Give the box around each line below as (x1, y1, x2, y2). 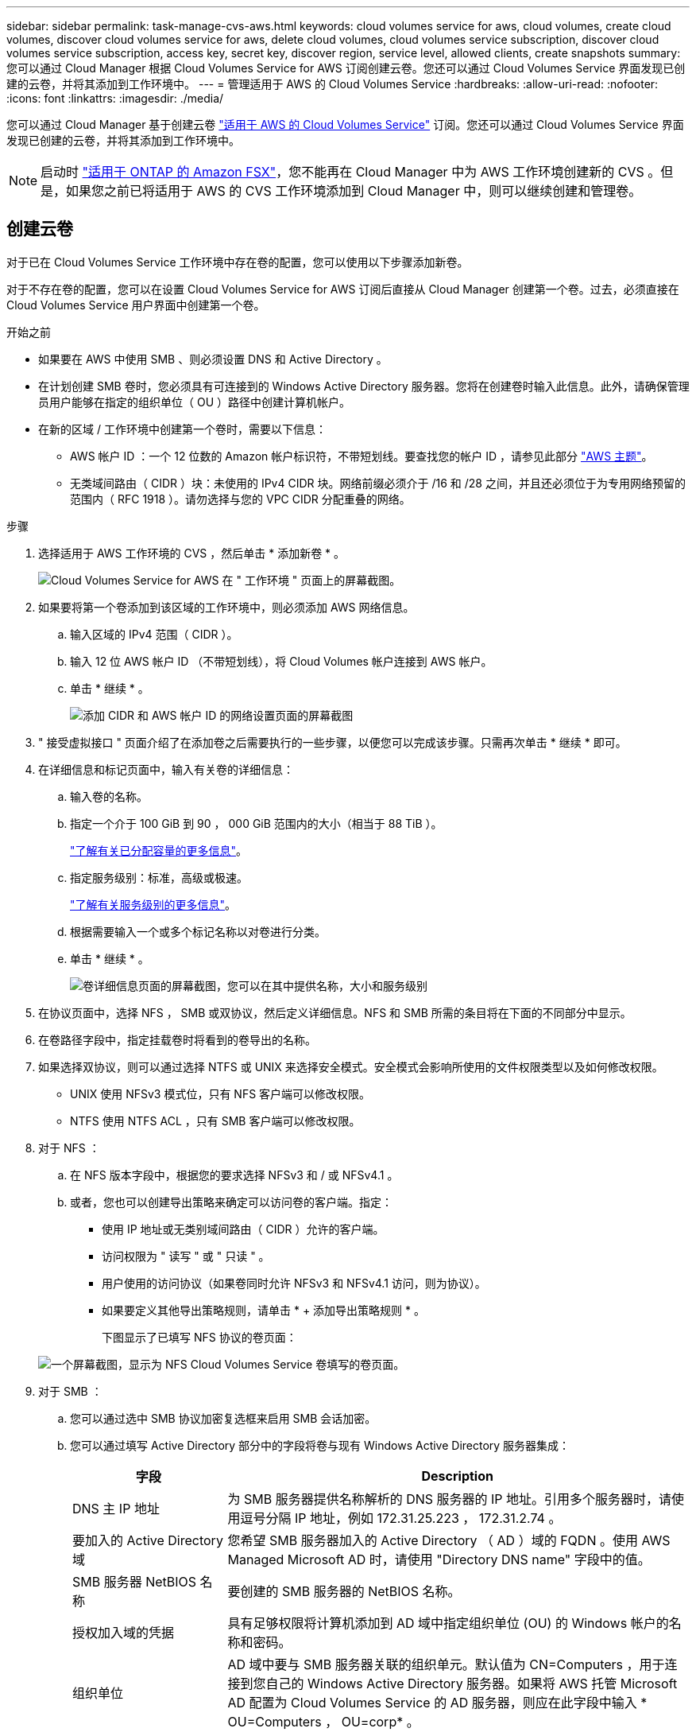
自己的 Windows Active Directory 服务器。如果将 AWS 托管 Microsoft (265, 1675, 678, 1691)
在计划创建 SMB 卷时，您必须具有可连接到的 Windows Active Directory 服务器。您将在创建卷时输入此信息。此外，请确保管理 (38, 379, 690, 393)
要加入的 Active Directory (72, 1532, 223, 1548)
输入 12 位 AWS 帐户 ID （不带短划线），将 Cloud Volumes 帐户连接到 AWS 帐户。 (70, 654, 493, 668)
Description (421, 1467, 493, 1484)
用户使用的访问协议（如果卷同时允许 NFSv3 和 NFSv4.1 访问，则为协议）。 (102, 1276, 486, 1290)
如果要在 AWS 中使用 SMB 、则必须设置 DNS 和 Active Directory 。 (38, 351, 388, 366)
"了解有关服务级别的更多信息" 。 (70, 897, 237, 911)
